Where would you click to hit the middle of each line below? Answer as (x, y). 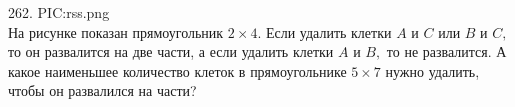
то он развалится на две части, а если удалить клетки (171, 51)
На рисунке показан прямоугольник (116, 31)
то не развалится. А (446, 51)
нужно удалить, (432, 70)
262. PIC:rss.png (59, 12)
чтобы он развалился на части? (102, 90)
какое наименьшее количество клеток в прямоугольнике (177, 70)
